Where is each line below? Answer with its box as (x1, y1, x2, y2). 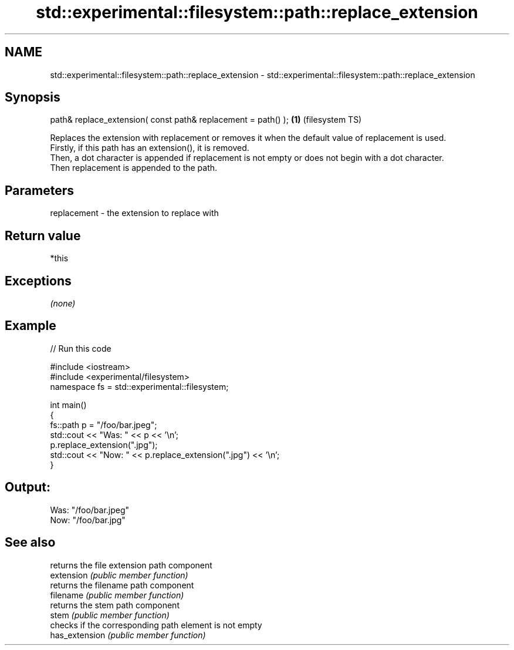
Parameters (5, 183, 74, 198)
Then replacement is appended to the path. (50, 163, 218, 173)
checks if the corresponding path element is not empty (50, 619, 262, 630)
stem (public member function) (50, 609, 170, 620)
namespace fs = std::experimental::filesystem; (50, 381, 229, 392)
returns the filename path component (50, 580, 194, 590)
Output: (5, 480, 50, 495)
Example (5, 318, 56, 334)
